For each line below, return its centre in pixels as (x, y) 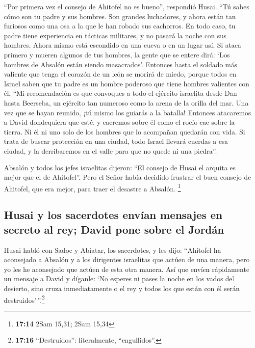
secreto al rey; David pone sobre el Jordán (114, 229)
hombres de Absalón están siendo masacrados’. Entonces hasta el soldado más (121, 64)
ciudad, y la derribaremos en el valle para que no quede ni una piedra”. (111, 150)
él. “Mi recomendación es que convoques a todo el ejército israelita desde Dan (121, 93)
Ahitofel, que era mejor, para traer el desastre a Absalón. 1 (92, 187)
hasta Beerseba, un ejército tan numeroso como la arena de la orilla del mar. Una (126, 102)
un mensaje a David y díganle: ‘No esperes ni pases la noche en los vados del (119, 279)
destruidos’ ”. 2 (25, 299)
